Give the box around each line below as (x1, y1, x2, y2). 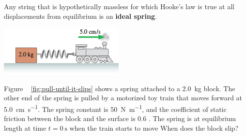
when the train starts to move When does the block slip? (69, 122, 239, 133)
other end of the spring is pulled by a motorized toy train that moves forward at (4, 93, 243, 103)
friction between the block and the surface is (4, 113, 136, 123)
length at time (4, 122, 46, 133)
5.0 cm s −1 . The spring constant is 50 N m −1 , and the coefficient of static (4, 102, 227, 114)
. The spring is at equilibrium (148, 113, 236, 123)
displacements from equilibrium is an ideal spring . (4, 11, 157, 21)
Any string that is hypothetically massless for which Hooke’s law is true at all (4, 1, 234, 11)
